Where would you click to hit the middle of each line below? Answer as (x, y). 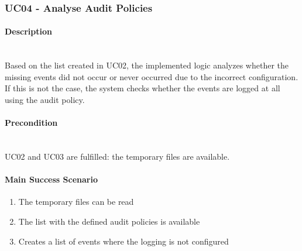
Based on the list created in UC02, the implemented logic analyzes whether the (147, 65)
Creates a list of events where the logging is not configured (123, 241)
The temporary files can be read (76, 202)
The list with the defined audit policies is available (109, 221)
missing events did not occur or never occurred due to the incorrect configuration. (152, 76)
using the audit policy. (45, 100)
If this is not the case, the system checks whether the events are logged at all (143, 88)
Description (29, 31)
